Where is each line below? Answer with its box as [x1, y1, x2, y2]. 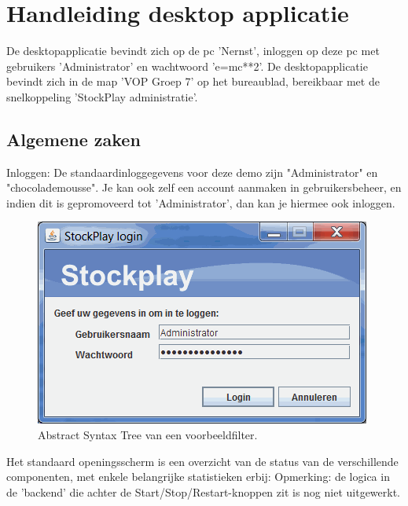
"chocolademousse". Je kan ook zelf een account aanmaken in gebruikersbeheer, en [6, 179, 402, 196]
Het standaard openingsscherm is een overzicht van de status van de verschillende [6, 453, 399, 469]
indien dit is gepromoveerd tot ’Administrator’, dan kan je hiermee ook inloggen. [6, 194, 395, 211]
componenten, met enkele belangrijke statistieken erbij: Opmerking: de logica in [6, 468, 390, 485]
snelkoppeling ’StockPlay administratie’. [6, 88, 198, 104]
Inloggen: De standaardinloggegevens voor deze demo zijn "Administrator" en [6, 163, 378, 180]
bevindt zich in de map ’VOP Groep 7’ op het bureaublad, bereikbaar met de [6, 73, 380, 90]
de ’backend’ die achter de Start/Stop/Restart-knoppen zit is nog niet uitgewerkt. [6, 483, 401, 500]
